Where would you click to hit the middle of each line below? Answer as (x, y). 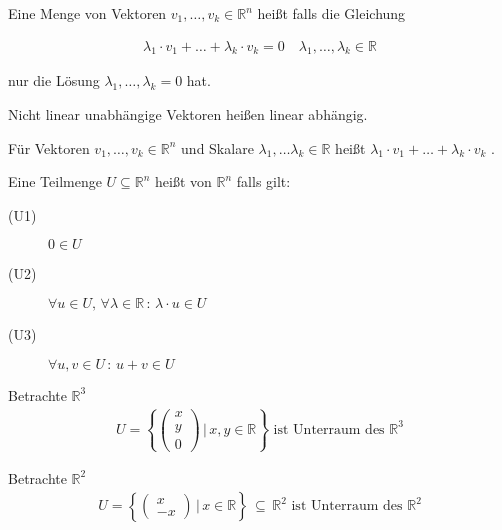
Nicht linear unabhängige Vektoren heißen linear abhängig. (188, 114)
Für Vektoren (49, 147)
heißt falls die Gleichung (331, 13)
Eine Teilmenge (55, 181)
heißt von (183, 181)
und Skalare (217, 147)
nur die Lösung (54, 80)
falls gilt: (263, 181)
